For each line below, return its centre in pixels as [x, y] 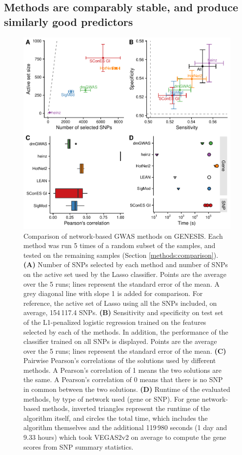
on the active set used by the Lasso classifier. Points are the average [125, 274]
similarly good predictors [69, 21]
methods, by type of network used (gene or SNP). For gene [112, 398]
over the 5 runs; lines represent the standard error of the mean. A [121, 284]
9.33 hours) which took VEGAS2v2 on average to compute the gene [125, 437]
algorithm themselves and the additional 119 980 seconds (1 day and [125, 427]
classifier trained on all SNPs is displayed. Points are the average [120, 341]
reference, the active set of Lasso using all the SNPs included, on [120, 303]
